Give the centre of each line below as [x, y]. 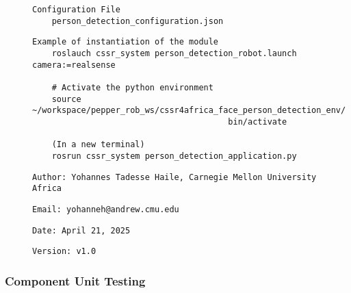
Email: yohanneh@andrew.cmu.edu [106, 209]
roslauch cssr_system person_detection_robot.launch [174, 53]
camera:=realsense [74, 65]
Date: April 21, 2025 [81, 230]
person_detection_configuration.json [138, 21]
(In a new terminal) [98, 145]
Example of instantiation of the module [126, 42]
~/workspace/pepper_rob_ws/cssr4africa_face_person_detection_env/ [189, 111]
